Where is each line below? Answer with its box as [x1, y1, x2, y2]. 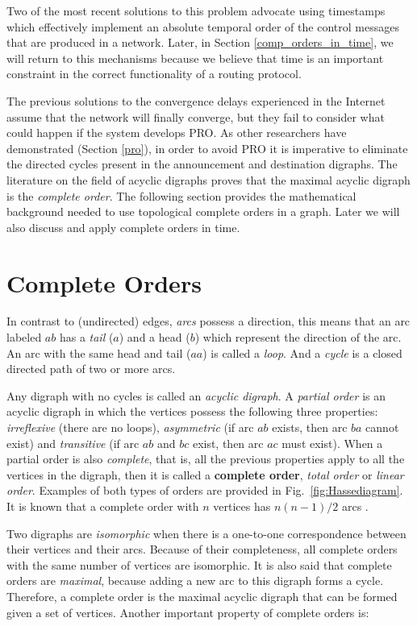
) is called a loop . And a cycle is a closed [202, 344, 402, 361]
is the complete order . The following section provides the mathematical [6, 187, 357, 204]
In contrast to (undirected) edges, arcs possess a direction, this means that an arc [6, 313, 411, 330]
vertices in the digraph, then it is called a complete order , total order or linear [6, 466, 404, 483]
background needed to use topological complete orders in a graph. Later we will [6, 203, 400, 220]
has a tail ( [59, 329, 114, 346]
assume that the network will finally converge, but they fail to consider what [6, 108, 385, 125]
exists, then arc [272, 419, 348, 435]
